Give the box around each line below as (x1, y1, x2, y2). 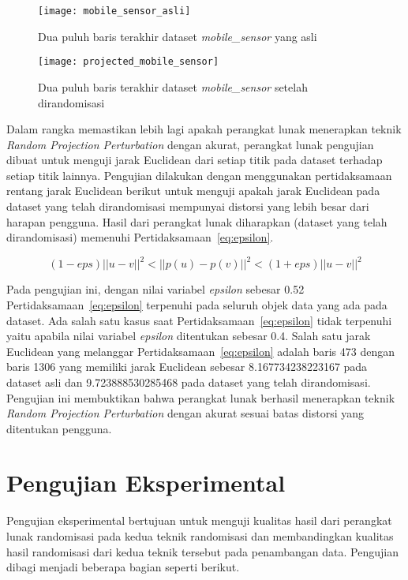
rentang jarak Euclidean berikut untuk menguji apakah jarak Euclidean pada (6, 182, 380, 199)
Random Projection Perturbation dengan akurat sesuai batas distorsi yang (6, 405, 364, 421)
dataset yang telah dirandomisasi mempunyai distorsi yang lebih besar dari (6, 198, 369, 215)
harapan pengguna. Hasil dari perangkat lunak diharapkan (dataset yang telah (6, 213, 387, 230)
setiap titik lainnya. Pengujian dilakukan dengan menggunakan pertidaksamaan (6, 167, 392, 183)
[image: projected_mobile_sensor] (38, 56, 219, 68)
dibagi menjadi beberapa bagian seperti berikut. (6, 559, 240, 575)
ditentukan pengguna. (6, 420, 112, 436)
